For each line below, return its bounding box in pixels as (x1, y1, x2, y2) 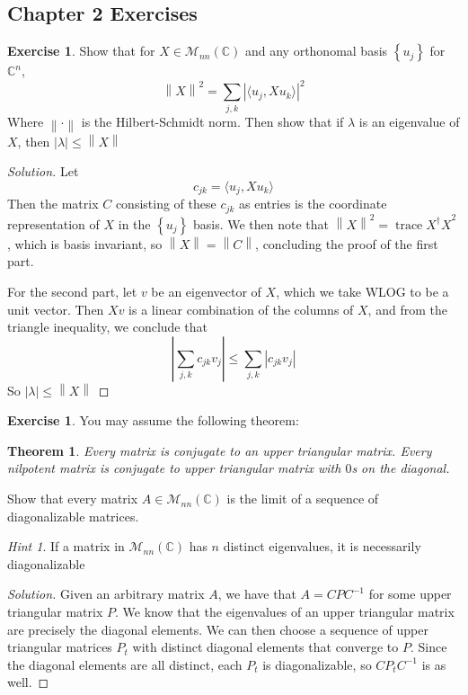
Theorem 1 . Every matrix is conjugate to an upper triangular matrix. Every (7, 441, 432, 459)
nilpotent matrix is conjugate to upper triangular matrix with (7, 459, 341, 477)
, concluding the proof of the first (255, 234, 438, 253)
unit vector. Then (7, 299, 104, 318)
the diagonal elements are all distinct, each (7, 655, 243, 673)
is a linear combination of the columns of (128, 299, 354, 318)
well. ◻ (7, 673, 49, 691)
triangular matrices (7, 637, 112, 656)
